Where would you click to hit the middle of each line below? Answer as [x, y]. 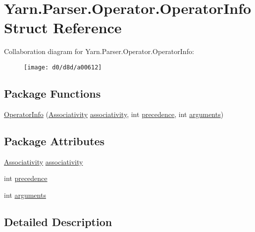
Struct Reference [63, 28]
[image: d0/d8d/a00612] [63, 67]
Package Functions [52, 93]
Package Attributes [54, 141]
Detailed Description [58, 221]
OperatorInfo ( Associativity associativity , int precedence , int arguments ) [114, 114]
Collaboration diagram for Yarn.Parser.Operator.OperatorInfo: [99, 51]
